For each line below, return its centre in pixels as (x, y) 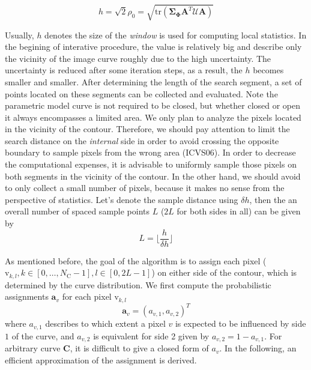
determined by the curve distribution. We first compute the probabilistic (138, 284)
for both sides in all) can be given (239, 211)
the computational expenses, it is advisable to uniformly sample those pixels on (151, 164)
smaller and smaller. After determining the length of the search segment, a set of (153, 81)
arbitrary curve (33, 348)
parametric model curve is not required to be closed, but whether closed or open (153, 105)
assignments (27, 296)
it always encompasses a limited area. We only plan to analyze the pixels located (153, 117)
